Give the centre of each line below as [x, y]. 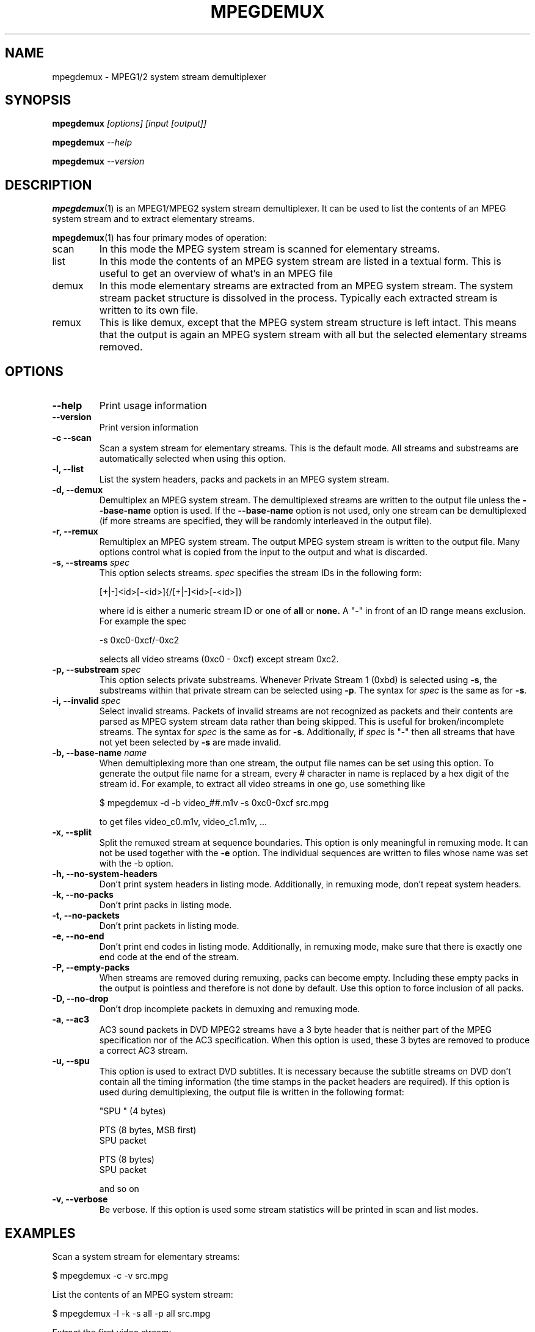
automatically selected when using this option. [192, 459]
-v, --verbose [80, 1199]
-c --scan [72, 438]
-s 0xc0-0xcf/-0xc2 [139, 640]
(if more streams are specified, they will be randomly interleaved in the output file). [266, 521]
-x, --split [72, 832]
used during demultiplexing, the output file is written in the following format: [252, 1092]
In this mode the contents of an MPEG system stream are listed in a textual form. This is [300, 261]
